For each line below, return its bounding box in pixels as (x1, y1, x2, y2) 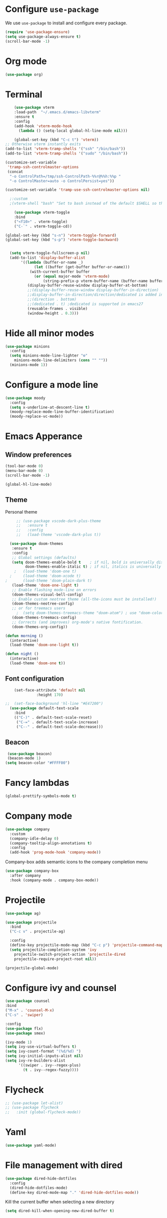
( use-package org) (5, 72, 43, 77)
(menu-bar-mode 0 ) (5, 468, 43, 473)
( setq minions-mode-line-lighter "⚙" (9, 353, 88, 358)
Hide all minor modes (5, 327, 94, 339)
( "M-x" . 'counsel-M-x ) (5, 1008, 55, 1013)
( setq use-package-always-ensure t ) (5, 34, 81, 39)
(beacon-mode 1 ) (7, 756, 41, 761)
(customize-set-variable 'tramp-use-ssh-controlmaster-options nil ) (5, 187, 150, 192)
